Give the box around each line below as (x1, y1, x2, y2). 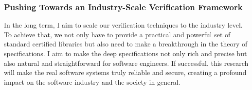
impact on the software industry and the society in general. (4, 76, 180, 87)
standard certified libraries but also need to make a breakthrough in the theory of (4, 39, 248, 49)
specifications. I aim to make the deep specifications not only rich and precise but (4, 48, 247, 58)
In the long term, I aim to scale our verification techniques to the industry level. (4, 20, 243, 30)
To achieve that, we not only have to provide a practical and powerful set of (4, 29, 231, 39)
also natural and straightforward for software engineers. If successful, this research (4, 58, 249, 68)
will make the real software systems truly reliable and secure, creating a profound (4, 67, 247, 77)
